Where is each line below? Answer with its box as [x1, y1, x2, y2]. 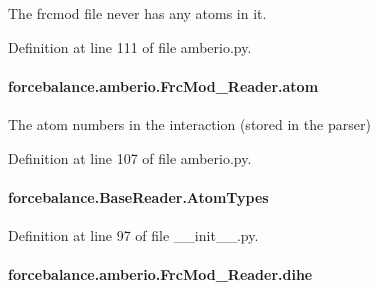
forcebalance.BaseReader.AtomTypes [8, 186, 269, 207]
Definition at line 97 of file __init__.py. [8, 224, 259, 245]
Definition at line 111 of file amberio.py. [8, 36, 252, 57]
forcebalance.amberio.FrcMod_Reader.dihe [8, 264, 313, 285]
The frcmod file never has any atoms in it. [8, 3, 267, 23]
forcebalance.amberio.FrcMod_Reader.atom [8, 75, 319, 96]
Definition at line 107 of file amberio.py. [8, 147, 252, 168]
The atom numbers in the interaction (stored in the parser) [8, 113, 371, 134]
